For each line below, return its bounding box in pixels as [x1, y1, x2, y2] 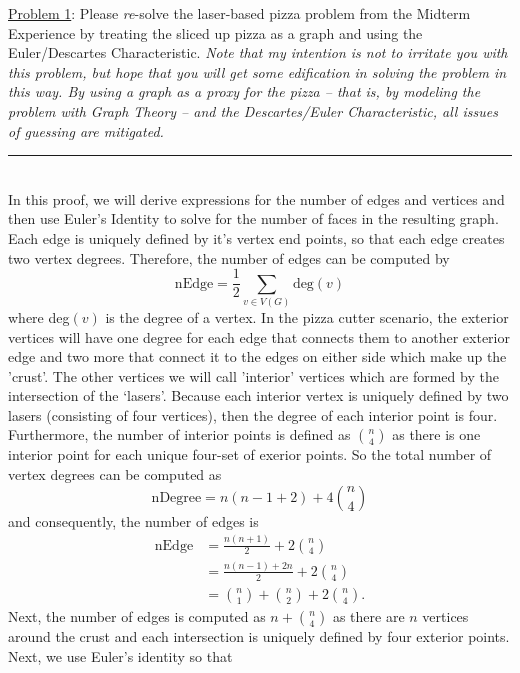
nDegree [151, 490, 202, 505]
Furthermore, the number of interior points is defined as [8, 424, 351, 445]
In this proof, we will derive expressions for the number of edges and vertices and [8, 188, 505, 209]
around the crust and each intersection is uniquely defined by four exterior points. [8, 625, 510, 646]
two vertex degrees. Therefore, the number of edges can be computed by [8, 247, 450, 268]
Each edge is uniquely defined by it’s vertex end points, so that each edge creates [8, 227, 505, 248]
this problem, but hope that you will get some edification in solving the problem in [8, 61, 507, 82]
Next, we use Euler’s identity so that [8, 645, 233, 666]
